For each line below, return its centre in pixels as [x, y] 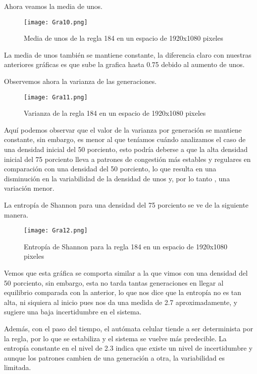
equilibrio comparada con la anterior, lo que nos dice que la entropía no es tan [123, 292]
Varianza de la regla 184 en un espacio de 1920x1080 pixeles [115, 113]
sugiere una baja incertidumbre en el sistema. [73, 312]
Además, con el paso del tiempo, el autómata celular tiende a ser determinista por [128, 329]
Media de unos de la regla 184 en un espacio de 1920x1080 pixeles [124, 38]
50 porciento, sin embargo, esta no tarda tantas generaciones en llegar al [114, 282]
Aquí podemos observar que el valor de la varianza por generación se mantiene [123, 129]
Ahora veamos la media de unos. [53, 6]
